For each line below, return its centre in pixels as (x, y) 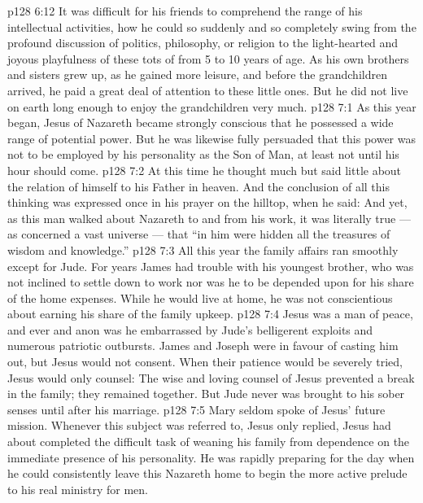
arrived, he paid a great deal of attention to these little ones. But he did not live (208, 90)
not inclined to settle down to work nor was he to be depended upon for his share (211, 282)
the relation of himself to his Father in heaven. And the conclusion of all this (198, 186)
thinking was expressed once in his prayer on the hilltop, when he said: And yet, (207, 202)
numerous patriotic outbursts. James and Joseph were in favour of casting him (203, 346)
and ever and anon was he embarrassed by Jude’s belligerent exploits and (190, 329)
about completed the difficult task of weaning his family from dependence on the (209, 442)
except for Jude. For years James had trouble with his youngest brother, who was (211, 266)
